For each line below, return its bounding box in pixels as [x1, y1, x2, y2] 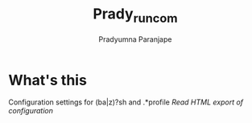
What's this [8, 71, 87, 89]
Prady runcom [92, 5, 179, 26]
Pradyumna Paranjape [98, 34, 172, 44]
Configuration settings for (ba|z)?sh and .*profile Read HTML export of [8, 97, 244, 107]
